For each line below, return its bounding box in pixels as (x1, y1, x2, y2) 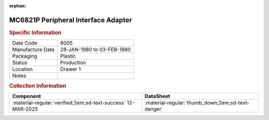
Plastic (60, 53, 76, 60)
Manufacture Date (12, 46, 55, 53)
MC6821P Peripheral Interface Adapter (9, 15, 132, 24)
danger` (144, 105, 163, 112)
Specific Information (9, 29, 62, 36)
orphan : (9, 3, 26, 8)
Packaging (12, 53, 37, 60)
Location (12, 66, 33, 73)
